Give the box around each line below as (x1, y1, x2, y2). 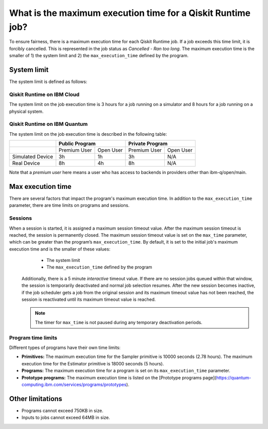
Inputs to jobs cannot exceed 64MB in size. (21, 415, 110, 421)
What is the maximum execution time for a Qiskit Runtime (9, 7, 251, 18)
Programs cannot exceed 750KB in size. (21, 408, 104, 414)
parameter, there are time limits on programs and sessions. (9, 202, 130, 208)
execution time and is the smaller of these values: (9, 246, 111, 252)
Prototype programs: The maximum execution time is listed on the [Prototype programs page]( (21, 374, 217, 380)
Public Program (59, 140, 96, 147)
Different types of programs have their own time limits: (9, 344, 121, 350)
